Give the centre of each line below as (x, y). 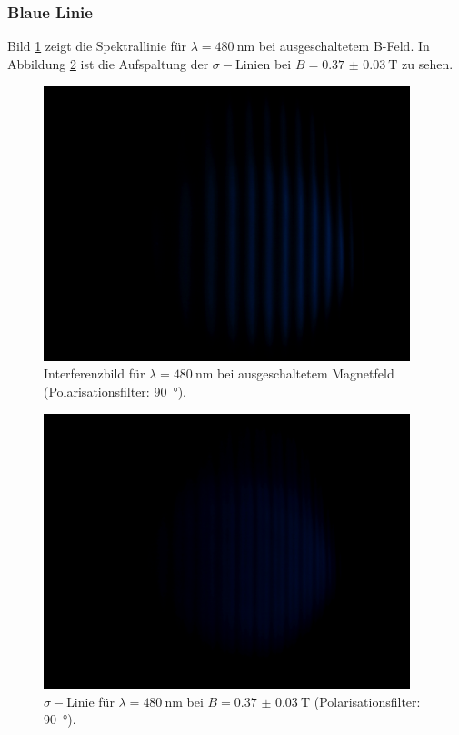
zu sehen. (428, 63)
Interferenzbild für (95, 373)
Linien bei (263, 63)
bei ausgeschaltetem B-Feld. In (344, 46)
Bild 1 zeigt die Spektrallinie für (97, 46)
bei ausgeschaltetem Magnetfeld (306, 373)
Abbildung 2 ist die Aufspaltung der (108, 63)
